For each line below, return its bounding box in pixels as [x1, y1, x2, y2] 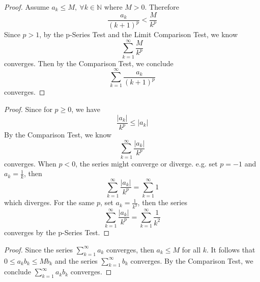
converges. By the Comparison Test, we [130, 255, 253, 266]
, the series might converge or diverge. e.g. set [75, 158, 218, 168]
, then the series [137, 197, 187, 208]
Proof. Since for [4, 104, 52, 115]
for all [182, 244, 201, 255]
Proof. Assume [4, 2, 49, 12]
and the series [54, 255, 98, 266]
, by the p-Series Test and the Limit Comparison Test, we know [39, 29, 238, 39]
